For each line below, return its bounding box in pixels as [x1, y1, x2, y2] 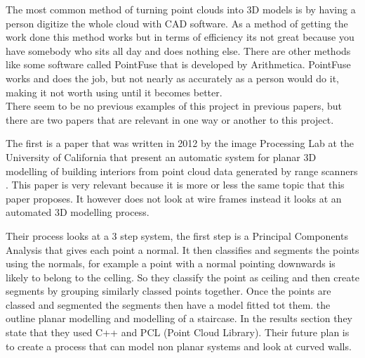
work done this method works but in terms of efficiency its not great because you [6, 30, 354, 44]
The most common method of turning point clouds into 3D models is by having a [6, 2, 356, 16]
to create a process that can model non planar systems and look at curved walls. [6, 338, 352, 353]
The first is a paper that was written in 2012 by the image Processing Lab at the [6, 136, 354, 151]
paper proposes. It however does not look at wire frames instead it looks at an [6, 191, 342, 205]
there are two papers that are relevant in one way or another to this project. [6, 112, 334, 127]
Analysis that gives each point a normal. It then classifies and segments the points [6, 242, 359, 257]
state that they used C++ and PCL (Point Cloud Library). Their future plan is [6, 325, 350, 340]
